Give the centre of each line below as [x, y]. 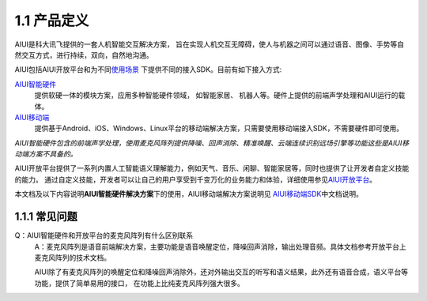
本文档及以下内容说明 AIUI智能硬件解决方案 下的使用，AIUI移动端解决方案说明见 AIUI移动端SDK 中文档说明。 [189, 194]
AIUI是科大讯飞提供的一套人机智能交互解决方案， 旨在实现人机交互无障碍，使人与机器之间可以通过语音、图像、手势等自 [210, 44]
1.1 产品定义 [52, 21]
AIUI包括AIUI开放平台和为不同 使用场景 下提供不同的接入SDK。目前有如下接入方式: [148, 70]
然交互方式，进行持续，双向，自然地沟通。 [84, 55]
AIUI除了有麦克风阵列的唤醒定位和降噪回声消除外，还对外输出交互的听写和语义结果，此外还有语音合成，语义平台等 [221, 272]
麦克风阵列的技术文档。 [72, 258]
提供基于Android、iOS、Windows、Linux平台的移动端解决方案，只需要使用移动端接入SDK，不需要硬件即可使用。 [219, 128]
